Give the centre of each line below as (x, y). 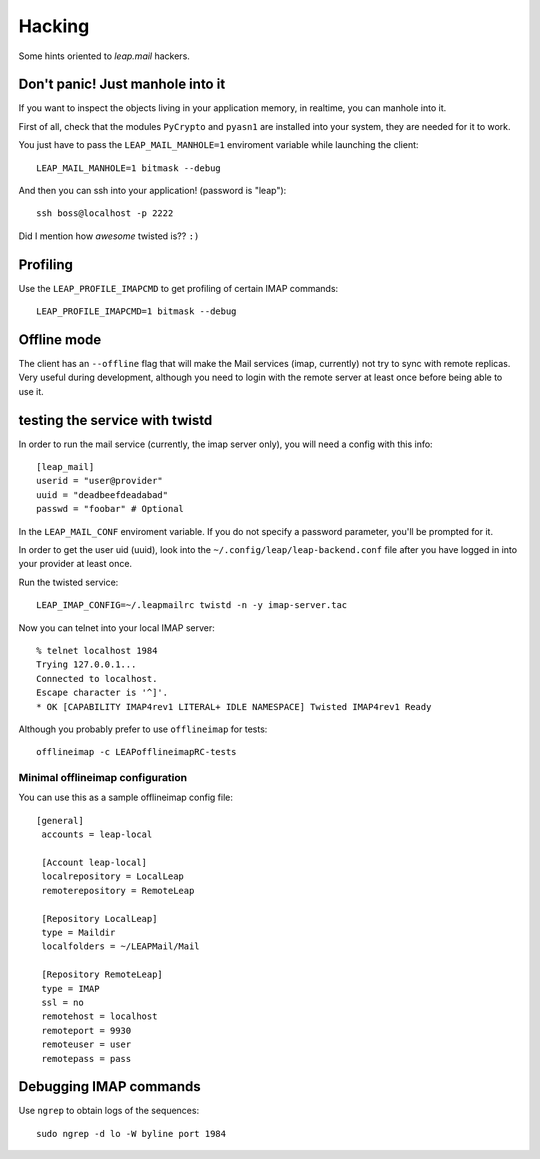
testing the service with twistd (115, 420)
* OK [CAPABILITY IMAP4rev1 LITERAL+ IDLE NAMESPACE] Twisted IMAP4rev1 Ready (234, 706)
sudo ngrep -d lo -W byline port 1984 (131, 1133)
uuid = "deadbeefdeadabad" (102, 494)
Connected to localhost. (97, 678)
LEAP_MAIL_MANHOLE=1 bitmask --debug (129, 168)
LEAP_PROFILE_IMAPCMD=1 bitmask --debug (136, 311)
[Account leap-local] (94, 863)
